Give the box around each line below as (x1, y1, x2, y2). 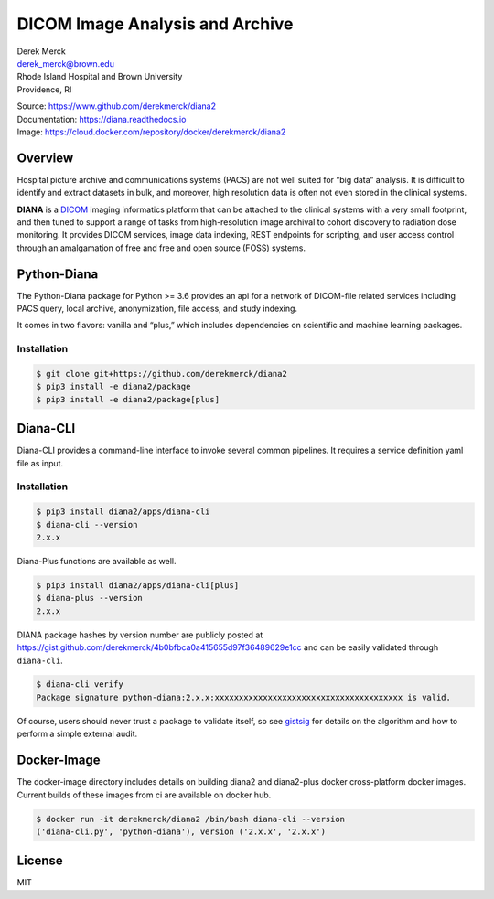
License (16, 853, 63, 869)
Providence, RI (16, 83, 72, 95)
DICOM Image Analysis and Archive (16, 14, 294, 34)
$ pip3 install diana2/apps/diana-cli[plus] (36, 580, 240, 590)
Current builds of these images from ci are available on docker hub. (16, 789, 272, 800)
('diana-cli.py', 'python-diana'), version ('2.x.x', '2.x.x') (36, 826, 327, 837)
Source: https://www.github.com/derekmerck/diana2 (16, 101, 217, 112)
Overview (16, 150, 74, 166)
